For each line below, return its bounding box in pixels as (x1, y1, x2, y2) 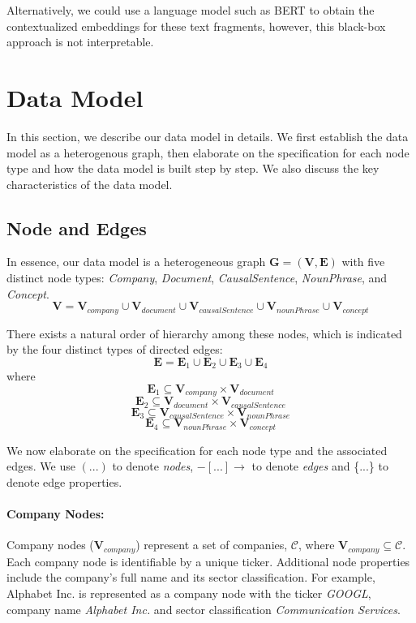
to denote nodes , (112, 458, 194, 475)
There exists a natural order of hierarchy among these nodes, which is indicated (6, 324, 402, 342)
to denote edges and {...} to (251, 458, 388, 475)
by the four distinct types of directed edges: (6, 341, 223, 358)
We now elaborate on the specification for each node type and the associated (6, 441, 388, 458)
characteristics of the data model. (6, 175, 173, 192)
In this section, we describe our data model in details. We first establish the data (6, 127, 409, 144)
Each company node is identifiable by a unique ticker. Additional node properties (6, 552, 410, 569)
